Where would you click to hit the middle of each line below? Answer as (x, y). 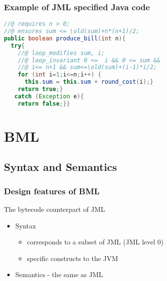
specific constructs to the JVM (73, 258)
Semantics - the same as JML (59, 274)
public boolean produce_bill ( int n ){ (65, 38)
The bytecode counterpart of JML (55, 209)
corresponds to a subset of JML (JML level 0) (95, 242)
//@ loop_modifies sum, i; (61, 53)
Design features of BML (52, 191)
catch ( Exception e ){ (49, 96)
